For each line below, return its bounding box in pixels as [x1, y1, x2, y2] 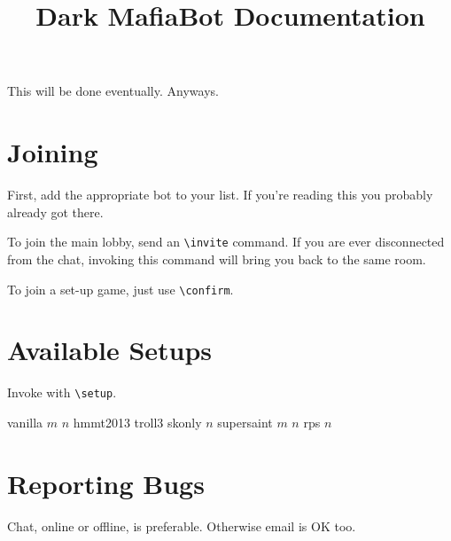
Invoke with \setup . [7, 383, 117, 402]
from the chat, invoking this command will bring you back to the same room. [7, 249, 426, 268]
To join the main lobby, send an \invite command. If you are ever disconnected [7, 232, 445, 251]
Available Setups [7, 332, 213, 368]
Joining [7, 134, 98, 170]
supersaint [217, 412, 273, 431]
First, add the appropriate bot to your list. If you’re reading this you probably [7, 185, 433, 204]
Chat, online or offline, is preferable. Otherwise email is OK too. [7, 516, 356, 535]
